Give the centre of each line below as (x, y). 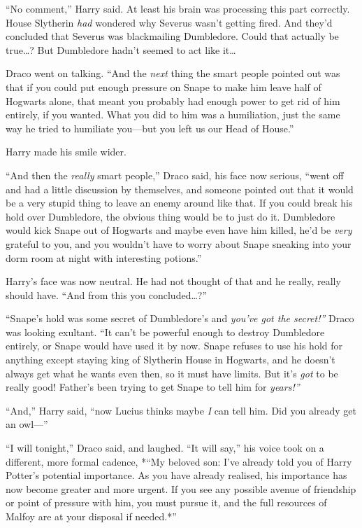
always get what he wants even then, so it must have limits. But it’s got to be (172, 373)
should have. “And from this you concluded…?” (107, 294)
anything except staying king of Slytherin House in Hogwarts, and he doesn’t (171, 360)
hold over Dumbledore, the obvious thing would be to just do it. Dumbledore (171, 216)
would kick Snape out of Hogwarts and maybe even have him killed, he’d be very (179, 230)
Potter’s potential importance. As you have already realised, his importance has (176, 475)
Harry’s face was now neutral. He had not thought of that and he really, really (173, 281)
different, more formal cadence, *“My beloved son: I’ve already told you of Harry (179, 461)
